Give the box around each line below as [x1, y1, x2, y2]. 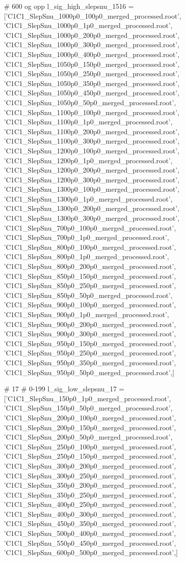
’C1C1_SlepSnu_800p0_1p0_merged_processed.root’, [4, 251, 169, 262]
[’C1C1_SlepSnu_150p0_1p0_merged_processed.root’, [4, 393, 171, 403]
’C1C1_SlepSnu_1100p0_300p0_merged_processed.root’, [4, 136, 180, 146]
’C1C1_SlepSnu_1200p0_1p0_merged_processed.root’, [4, 155, 173, 165]
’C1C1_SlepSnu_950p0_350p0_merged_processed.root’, [4, 357, 176, 367]
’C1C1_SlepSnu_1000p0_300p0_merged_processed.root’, [4, 39, 180, 50]
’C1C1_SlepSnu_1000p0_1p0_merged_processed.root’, [4, 20, 173, 30]
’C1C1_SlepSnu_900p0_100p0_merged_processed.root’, [4, 299, 176, 310]
